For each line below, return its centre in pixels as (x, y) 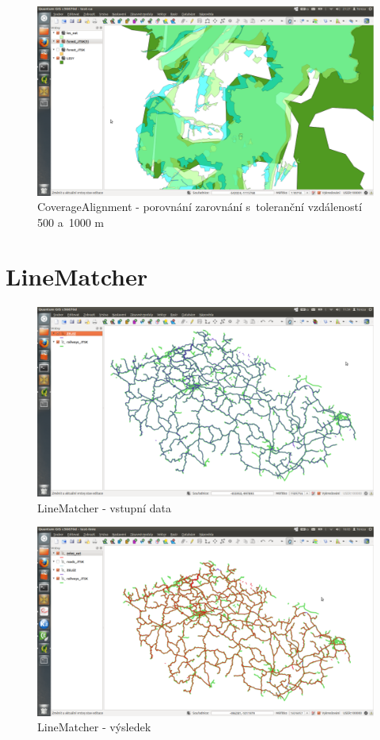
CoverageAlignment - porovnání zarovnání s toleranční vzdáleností (200, 207)
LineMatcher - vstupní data (104, 507)
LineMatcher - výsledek (94, 727)
